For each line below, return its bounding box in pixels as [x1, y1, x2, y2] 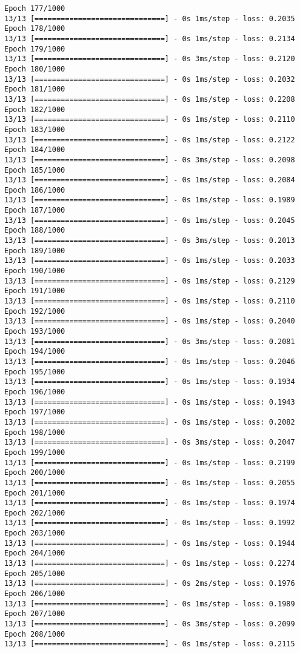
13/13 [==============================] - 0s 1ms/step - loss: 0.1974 [4, 499, 295, 508]
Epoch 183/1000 [4, 125, 65, 134]
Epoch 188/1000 [4, 226, 65, 235]
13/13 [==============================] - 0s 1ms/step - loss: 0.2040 [4, 317, 295, 326]
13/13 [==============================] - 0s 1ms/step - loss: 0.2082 [4, 417, 295, 426]
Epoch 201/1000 [4, 488, 65, 497]
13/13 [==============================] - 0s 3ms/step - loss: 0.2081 [4, 337, 295, 346]
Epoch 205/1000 [4, 569, 65, 578]
